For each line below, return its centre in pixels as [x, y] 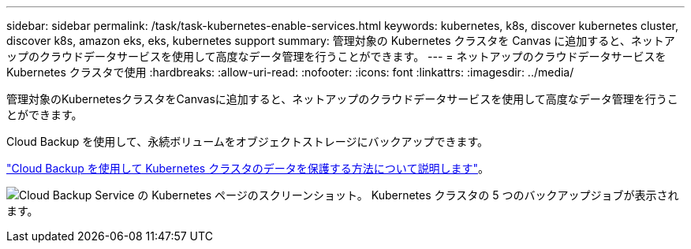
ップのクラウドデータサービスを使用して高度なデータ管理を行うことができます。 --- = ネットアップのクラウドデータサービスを [336, 56]
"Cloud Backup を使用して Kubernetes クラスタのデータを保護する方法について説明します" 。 [248, 168]
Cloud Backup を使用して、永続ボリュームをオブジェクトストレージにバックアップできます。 [248, 141]
